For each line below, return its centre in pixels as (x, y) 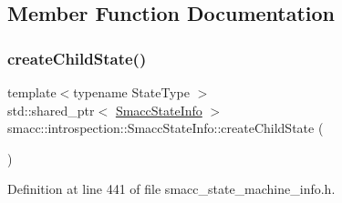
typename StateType (131, 92)
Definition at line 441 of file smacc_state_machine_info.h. (171, 189)
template (32, 92)
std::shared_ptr (51, 110)
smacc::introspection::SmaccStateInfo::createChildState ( (166, 128)
